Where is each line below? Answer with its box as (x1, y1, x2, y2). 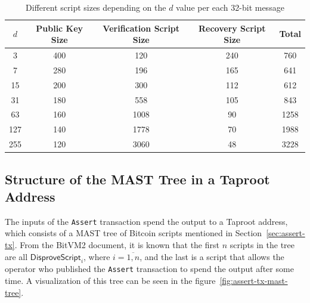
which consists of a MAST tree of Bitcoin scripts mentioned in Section (5, 227, 262, 239)
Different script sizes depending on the (26, 1, 166, 13)
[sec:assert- (266, 227, 305, 239)
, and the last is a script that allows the (139, 250, 284, 262)
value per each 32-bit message (176, 1, 284, 13)
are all (5, 250, 28, 262)
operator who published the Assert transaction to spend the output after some (5, 262, 294, 275)
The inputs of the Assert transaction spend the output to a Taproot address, (5, 215, 288, 227)
